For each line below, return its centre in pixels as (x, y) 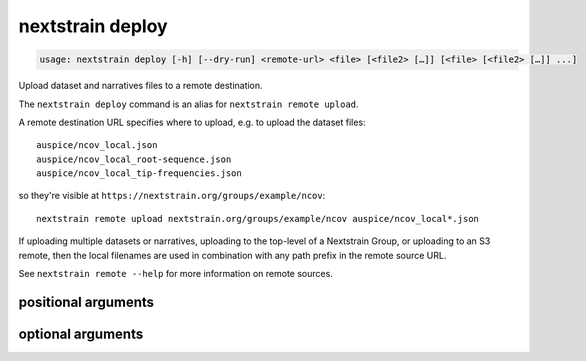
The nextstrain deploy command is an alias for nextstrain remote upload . (188, 104)
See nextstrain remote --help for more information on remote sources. (176, 274)
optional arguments (81, 333)
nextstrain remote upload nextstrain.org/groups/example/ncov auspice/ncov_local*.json (258, 218)
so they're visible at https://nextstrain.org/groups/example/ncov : (172, 196)
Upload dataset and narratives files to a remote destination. (141, 86)
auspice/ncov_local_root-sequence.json (134, 159)
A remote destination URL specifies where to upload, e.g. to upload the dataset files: (192, 122)
